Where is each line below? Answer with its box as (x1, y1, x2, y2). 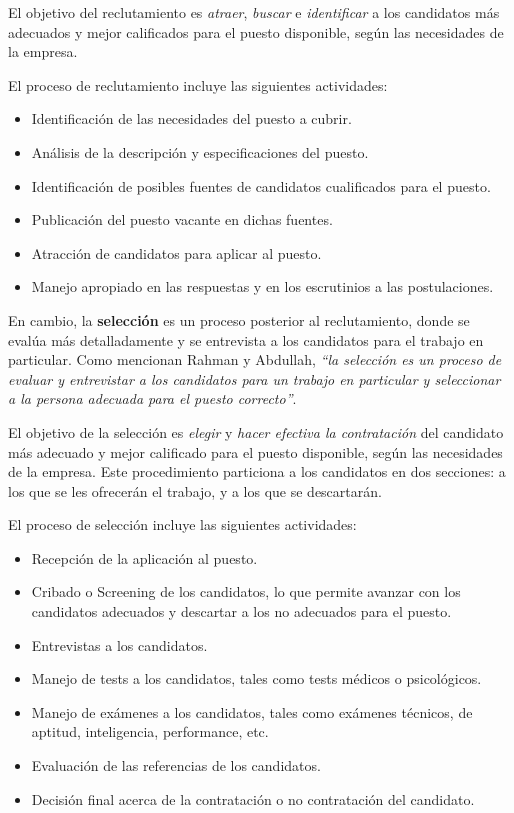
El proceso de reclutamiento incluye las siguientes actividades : (8, 74, 388, 95)
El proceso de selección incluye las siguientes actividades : (8, 514, 357, 535)
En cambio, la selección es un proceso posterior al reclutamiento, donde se (8, 309, 470, 330)
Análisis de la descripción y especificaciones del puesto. (31, 141, 369, 162)
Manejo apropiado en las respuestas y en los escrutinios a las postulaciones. (31, 276, 494, 297)
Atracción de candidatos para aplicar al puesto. (31, 242, 322, 263)
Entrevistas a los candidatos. (31, 634, 208, 655)
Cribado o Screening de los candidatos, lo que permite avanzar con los (31, 581, 461, 602)
